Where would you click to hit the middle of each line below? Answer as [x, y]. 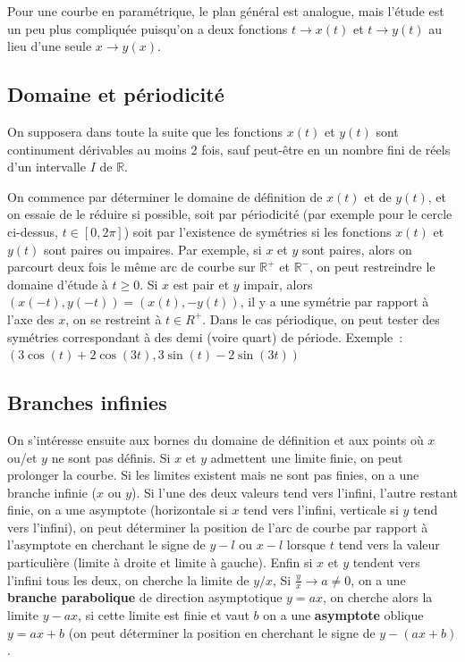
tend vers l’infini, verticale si [321, 510]
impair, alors [278, 284]
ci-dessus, [33, 231]
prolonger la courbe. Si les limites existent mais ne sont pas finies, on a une [213, 475]
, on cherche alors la [378, 597]
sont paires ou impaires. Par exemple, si [153, 249]
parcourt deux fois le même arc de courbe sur [131, 267]
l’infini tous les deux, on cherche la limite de [128, 579]
